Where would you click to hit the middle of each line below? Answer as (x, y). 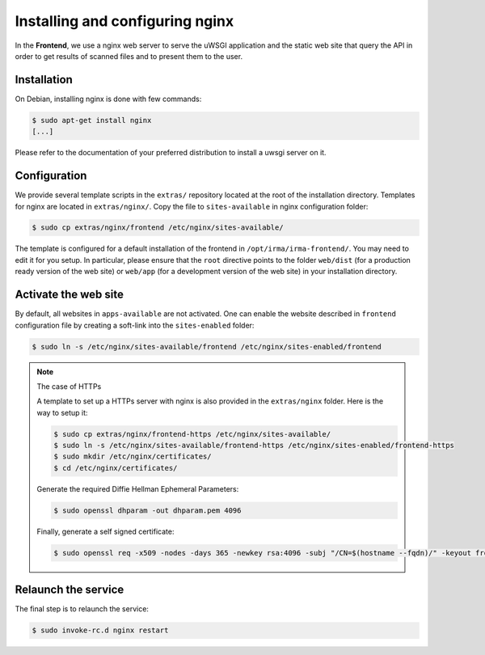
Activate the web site (70, 295)
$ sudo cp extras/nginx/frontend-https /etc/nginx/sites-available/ (192, 434)
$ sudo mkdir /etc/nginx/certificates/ (133, 456)
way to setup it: (62, 412)
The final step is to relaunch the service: (82, 609)
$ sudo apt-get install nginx (92, 120)
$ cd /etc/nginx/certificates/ (116, 468)
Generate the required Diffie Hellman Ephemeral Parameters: (138, 488)
